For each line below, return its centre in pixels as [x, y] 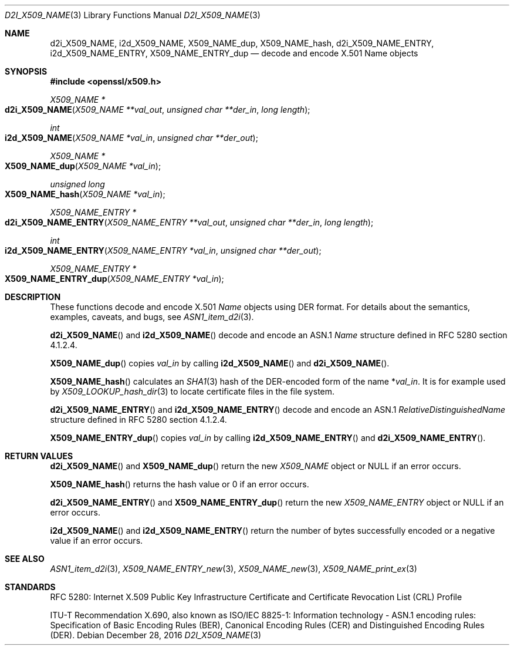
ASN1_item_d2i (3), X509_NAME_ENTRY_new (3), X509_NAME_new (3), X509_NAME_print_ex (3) [234, 569]
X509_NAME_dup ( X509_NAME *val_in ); [83, 166]
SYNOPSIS [26, 71]
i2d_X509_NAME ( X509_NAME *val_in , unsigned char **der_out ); [131, 138]
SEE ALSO [25, 559]
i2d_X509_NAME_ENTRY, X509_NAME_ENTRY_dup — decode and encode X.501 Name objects [234, 53]
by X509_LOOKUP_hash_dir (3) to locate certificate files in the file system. [192, 391]
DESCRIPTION [33, 297]
